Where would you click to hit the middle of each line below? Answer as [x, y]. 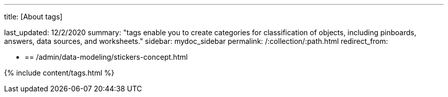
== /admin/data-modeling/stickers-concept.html [106, 57]
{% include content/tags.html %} [59, 73]
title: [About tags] [33, 17]
